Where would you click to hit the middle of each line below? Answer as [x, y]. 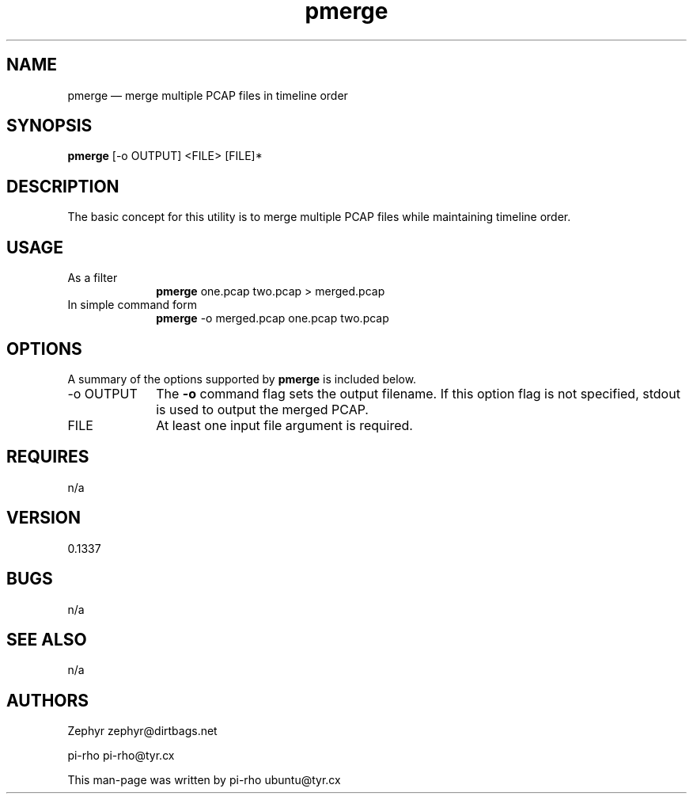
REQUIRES [48, 457]
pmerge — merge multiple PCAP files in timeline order [208, 95]
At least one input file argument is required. [284, 425]
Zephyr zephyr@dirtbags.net [142, 731]
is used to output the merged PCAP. [262, 409]
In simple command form [132, 305]
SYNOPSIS [49, 126]
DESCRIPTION [63, 186]
